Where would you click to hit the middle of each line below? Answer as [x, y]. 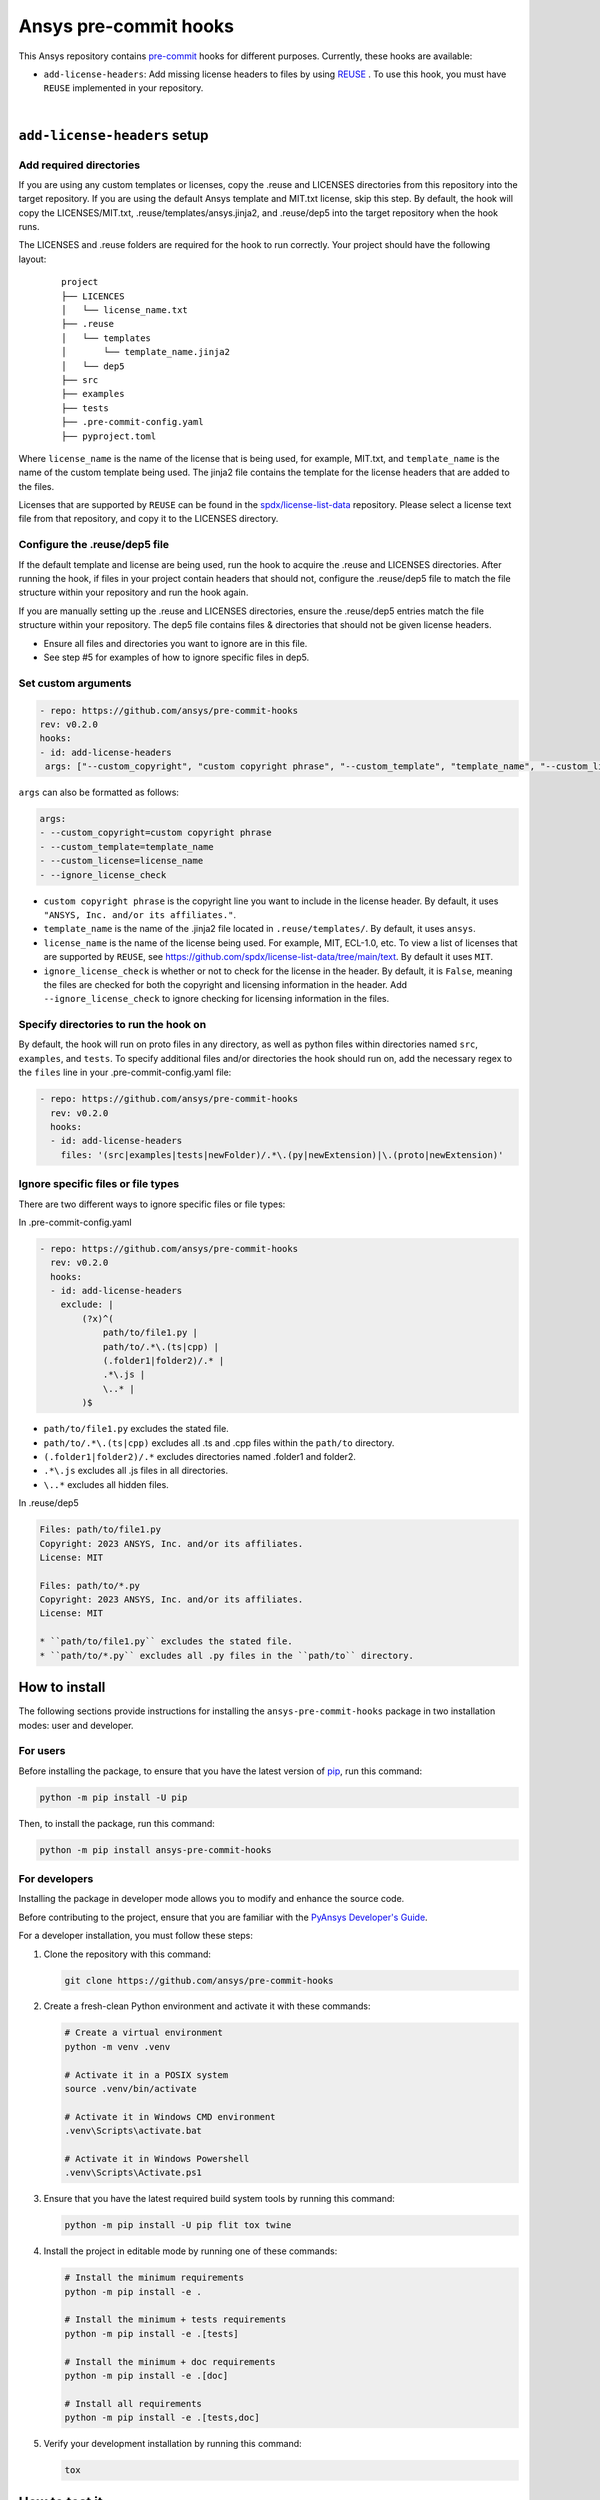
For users [42, 1751]
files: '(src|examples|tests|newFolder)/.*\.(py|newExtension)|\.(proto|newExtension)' [282, 1154]
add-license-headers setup [113, 135]
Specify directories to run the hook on [112, 1025]
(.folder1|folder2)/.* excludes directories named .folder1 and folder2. [200, 1456]
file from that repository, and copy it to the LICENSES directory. [148, 519]
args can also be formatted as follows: [99, 792]
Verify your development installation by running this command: [172, 2444]
